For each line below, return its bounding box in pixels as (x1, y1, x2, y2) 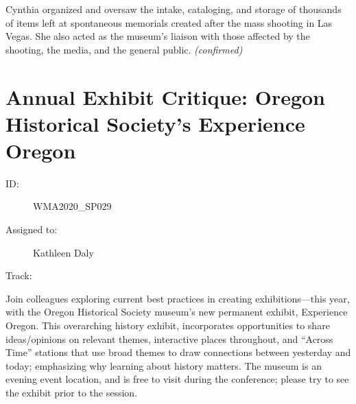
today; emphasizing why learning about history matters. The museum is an (5, 358, 322, 372)
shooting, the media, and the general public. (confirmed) (5, 42, 243, 56)
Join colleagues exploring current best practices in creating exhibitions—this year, (5, 291, 350, 305)
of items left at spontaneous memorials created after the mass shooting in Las (5, 15, 333, 29)
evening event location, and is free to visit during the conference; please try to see (5, 372, 349, 386)
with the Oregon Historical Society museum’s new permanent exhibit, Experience (5, 305, 348, 319)
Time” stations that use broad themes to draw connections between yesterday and (5, 345, 351, 359)
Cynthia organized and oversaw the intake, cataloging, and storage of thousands (5, 2, 342, 16)
